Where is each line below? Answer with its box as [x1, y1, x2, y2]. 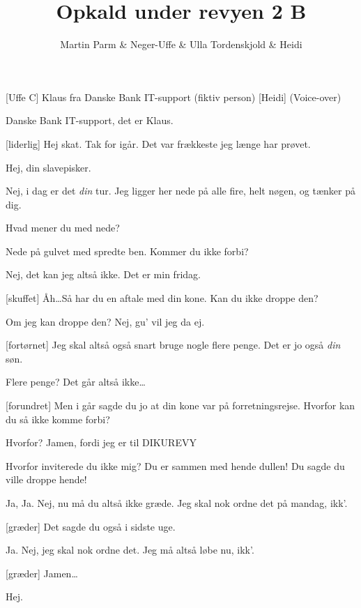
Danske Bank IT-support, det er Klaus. [6, 113, 174, 128]
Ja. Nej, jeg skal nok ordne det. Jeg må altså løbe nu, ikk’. [6, 542, 254, 557]
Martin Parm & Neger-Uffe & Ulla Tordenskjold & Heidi [60, 37, 302, 52]
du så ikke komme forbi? [6, 411, 110, 426]
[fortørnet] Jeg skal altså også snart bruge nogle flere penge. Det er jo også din [6, 337, 341, 352]
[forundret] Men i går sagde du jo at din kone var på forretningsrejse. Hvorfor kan [6, 398, 355, 413]
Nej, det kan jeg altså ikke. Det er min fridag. [6, 267, 201, 282]
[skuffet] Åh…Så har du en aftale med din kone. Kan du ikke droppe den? [6, 291, 318, 305]
